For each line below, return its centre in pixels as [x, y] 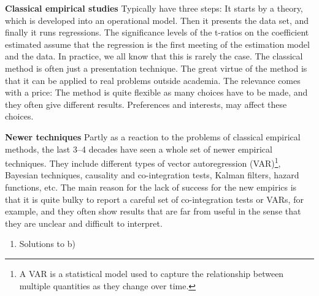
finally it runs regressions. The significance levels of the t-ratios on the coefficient [157, 32]
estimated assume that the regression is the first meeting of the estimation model [157, 44]
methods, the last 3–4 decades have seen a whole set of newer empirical [139, 149]
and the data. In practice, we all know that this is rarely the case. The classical [154, 56]
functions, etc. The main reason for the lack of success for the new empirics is [151, 187]
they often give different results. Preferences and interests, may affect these [146, 104]
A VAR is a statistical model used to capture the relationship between [152, 273]
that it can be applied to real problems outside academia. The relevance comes [153, 80]
